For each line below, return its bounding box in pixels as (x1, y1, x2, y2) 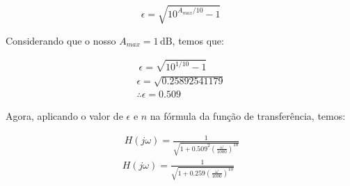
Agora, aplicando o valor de (6, 109, 123, 123)
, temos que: (172, 33, 224, 47)
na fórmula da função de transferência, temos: (150, 109, 346, 123)
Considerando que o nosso (6, 33, 116, 47)
